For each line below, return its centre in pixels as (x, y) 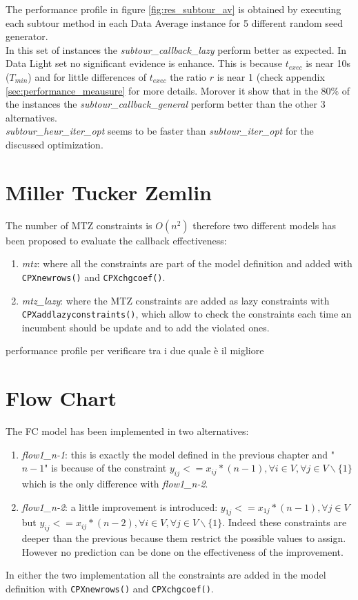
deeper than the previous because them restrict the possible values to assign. (184, 538)
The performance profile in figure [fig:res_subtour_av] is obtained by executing (173, 9)
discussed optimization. (54, 144)
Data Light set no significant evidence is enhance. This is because (144, 63)
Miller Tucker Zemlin (109, 192)
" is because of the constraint (106, 468)
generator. (27, 36)
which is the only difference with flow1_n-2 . (115, 484)
